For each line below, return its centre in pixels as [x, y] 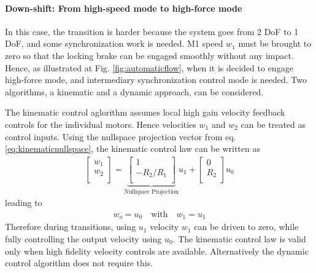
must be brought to [275, 43]
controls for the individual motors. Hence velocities [101, 124]
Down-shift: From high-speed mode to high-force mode [124, 8]
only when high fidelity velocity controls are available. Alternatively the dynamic [157, 251]
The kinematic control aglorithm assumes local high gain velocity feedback [145, 112]
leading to [24, 203]
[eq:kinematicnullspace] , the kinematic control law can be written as [133, 148]
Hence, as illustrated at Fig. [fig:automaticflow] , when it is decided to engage [149, 67]
